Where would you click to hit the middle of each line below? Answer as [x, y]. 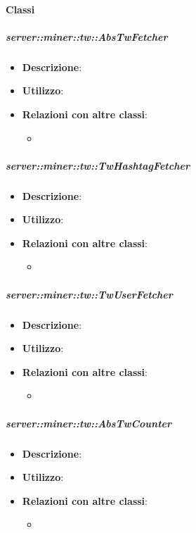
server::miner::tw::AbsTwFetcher [87, 36]
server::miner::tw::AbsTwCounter [89, 423]
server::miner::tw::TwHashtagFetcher [98, 165]
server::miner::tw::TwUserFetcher [89, 294]
